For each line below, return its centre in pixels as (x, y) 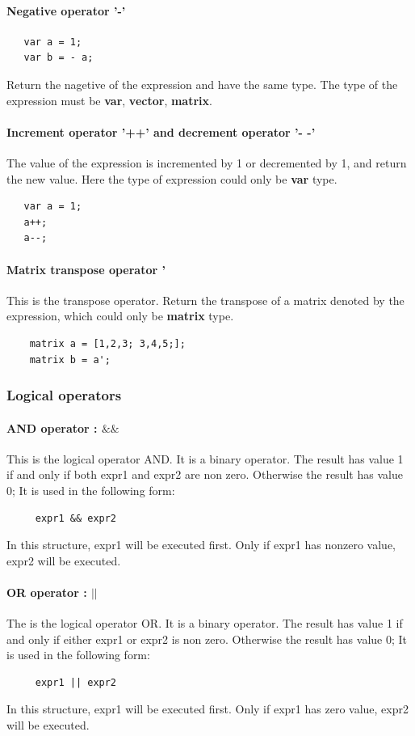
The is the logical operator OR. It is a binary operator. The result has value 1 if (205, 623)
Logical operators (64, 395)
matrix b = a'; (70, 360)
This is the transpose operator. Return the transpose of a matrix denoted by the (205, 300)
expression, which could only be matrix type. (120, 316)
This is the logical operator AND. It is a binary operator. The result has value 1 (205, 458)
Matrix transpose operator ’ (86, 269)
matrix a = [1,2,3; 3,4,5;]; (107, 343)
